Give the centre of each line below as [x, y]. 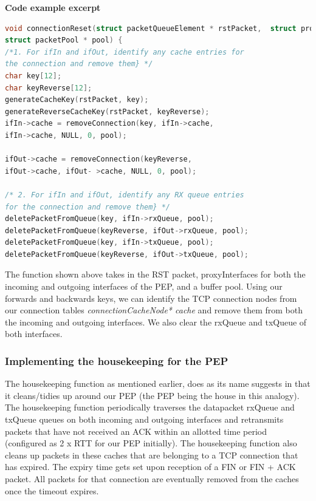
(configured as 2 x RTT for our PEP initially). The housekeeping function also [151, 443]
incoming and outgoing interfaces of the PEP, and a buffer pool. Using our [144, 286]
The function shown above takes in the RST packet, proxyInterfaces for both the [155, 274]
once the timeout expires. [52, 490]
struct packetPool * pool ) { [64, 40]
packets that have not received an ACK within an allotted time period [136, 431]
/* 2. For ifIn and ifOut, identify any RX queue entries [125, 195]
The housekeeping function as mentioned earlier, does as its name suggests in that [158, 383]
